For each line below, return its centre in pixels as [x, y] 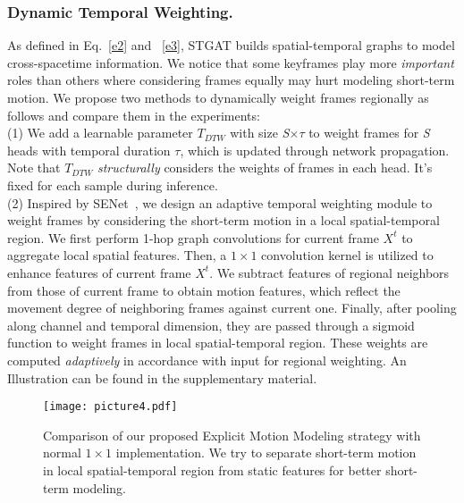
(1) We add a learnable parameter [100, 133]
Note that [34, 168]
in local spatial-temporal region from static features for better [212, 469]
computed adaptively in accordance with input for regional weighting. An [207, 360]
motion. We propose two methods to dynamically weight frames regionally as [218, 97]
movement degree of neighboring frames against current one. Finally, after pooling [232, 308]
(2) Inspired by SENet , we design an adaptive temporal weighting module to [220, 202]
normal [62, 453]
